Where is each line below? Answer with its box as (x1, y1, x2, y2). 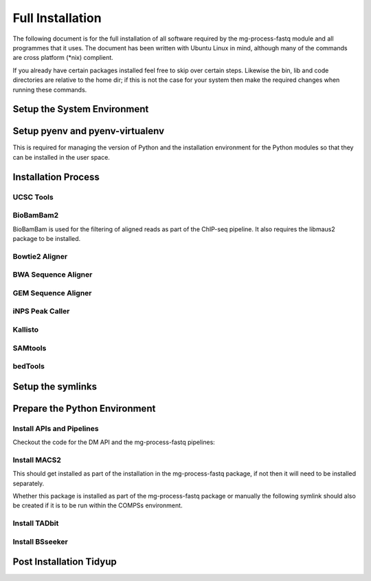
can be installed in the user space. (12, 153, 110, 161)
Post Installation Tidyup (12, 556, 117, 568)
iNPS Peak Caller (12, 306, 70, 316)
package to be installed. (12, 234, 81, 242)
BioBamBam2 (12, 211, 59, 220)
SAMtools (12, 343, 47, 352)
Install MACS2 (12, 455, 62, 465)
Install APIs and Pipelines (12, 423, 99, 433)
